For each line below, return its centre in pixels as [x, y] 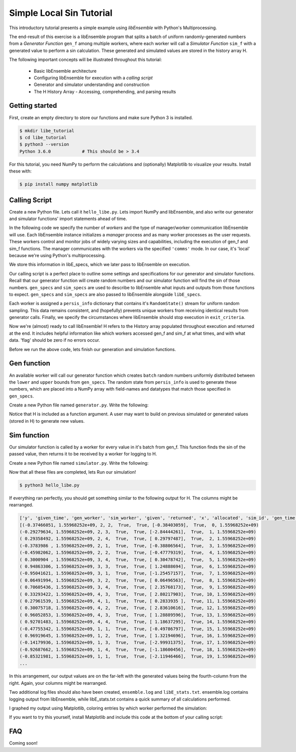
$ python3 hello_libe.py [50, 485]
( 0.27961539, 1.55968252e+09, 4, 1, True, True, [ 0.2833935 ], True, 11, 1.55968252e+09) [138, 601]
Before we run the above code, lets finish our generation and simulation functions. [92, 349]
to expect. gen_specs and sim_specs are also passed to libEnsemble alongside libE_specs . [105, 294]
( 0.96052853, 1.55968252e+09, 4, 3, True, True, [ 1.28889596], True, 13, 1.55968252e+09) [138, 615]
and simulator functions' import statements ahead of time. [68, 219]
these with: [20, 171]
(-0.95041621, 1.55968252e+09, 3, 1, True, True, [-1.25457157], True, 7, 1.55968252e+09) [138, 573]
